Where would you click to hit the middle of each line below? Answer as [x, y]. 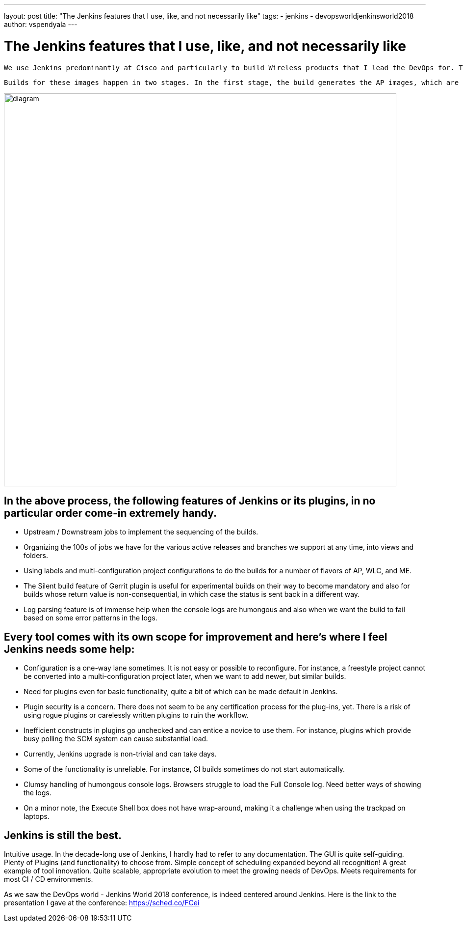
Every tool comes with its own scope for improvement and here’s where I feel [196, 637]
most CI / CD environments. [49, 879]
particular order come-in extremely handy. [111, 513]
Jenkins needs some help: [69, 649]
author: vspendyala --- [41, 24]
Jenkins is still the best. [63, 835]
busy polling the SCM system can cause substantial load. [116, 739]
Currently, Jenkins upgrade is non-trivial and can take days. [120, 754]
